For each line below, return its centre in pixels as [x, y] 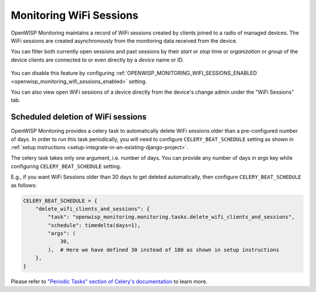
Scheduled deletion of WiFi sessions [79, 117]
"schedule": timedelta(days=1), [94, 225]
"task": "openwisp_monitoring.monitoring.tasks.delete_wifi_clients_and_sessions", [171, 217]
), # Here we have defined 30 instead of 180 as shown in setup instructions [164, 250]
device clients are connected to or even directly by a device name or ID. [97, 60]
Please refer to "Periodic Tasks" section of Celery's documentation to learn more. [109, 281]
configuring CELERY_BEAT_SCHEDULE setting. [66, 166]
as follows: [24, 185]
